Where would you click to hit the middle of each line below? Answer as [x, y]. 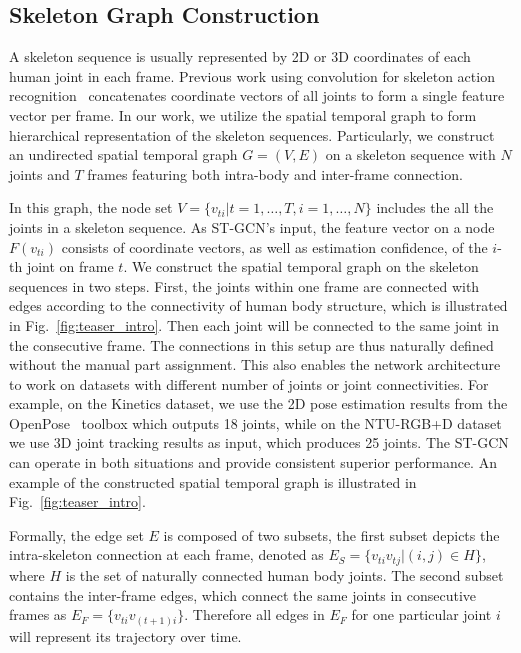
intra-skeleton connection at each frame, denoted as [166, 554]
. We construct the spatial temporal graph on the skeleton [301, 266]
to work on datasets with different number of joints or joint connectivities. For [249, 383]
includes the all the [435, 207]
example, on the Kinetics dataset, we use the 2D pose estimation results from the [258, 403]
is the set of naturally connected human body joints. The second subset [284, 574]
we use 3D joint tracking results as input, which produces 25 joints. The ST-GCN [259, 442]
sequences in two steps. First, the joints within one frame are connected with [244, 285]
